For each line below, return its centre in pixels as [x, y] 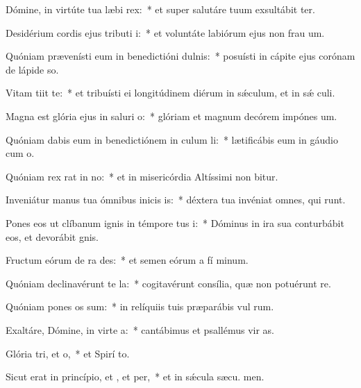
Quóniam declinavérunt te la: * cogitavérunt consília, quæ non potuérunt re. [168, 283]
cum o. [20, 153]
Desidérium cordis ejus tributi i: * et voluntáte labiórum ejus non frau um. [165, 32]
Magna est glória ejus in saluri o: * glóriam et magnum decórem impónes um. [171, 116]
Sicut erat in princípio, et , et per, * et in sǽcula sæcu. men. [135, 377]
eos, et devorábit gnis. [52, 236]
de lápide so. [32, 69]
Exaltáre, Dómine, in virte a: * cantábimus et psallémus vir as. [140, 329]
